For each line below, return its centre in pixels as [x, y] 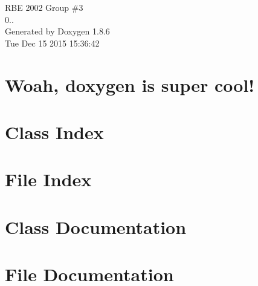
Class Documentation [96, 226]
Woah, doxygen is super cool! [130, 84]
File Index [48, 179]
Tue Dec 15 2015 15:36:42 [52, 43]
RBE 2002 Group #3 [44, 7]
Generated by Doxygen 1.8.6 [57, 31]
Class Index [54, 132]
